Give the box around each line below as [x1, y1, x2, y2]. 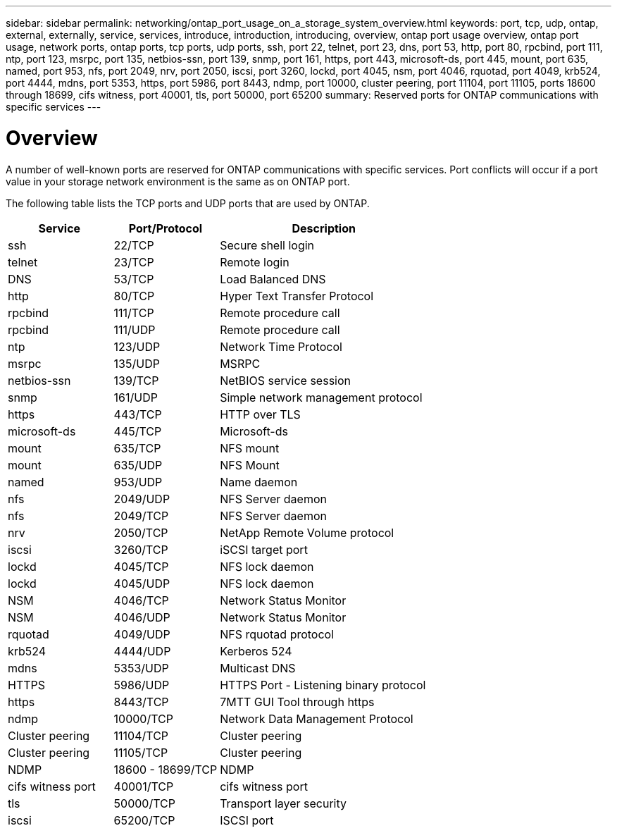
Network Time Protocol [220, 339, 342, 354]
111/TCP [113, 305, 154, 320]
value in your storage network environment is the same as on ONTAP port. [6, 175, 350, 187]
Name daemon [220, 474, 298, 489]
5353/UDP [113, 660, 169, 675]
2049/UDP [113, 491, 170, 506]
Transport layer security [220, 796, 347, 810]
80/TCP [113, 288, 155, 303]
